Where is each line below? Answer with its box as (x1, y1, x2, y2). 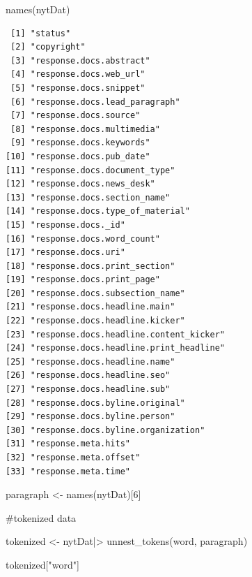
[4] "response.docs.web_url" (10, 69, 145, 80)
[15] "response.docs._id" (6, 219, 125, 230)
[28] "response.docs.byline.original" (6, 397, 185, 408)
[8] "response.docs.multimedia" (10, 124, 160, 134)
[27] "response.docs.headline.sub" (6, 384, 171, 395)
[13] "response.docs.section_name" (6, 192, 171, 203)
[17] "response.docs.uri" (6, 247, 125, 258)
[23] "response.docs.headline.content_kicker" (6, 329, 225, 339)
